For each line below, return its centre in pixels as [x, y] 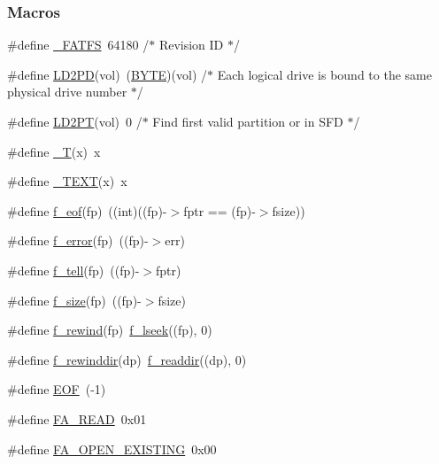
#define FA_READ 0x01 [77, 418]
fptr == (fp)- [219, 210]
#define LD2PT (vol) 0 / [75, 121]
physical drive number [67, 92]
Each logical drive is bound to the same [324, 74]
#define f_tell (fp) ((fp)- [73, 270]
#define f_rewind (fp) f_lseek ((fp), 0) [110, 330]
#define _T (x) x [54, 151]
